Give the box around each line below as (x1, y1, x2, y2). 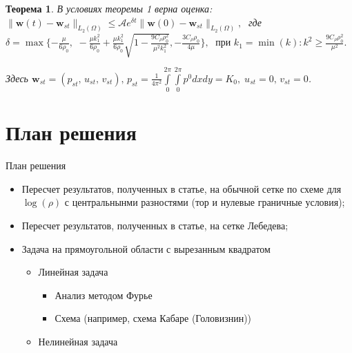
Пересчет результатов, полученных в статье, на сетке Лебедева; (21, 218, 289, 233)
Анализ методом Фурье (55, 287, 153, 302)
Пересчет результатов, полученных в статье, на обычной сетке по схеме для (21, 181, 342, 195)
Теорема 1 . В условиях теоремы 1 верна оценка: (6, 1, 213, 15)
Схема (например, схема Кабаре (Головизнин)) (55, 311, 252, 325)
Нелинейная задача (38, 334, 118, 348)
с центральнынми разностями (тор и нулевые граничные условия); (64, 195, 345, 209)
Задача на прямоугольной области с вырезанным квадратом (21, 241, 271, 256)
